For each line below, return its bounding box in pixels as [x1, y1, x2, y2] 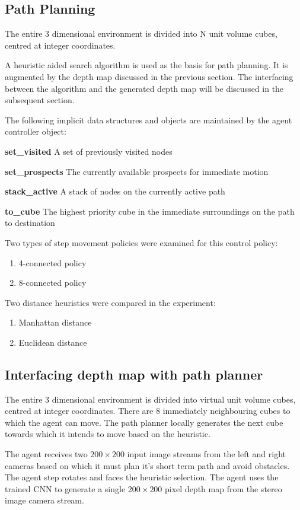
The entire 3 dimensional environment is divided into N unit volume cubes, [5, 27, 277, 40]
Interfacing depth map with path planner [5, 365, 263, 383]
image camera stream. [5, 494, 84, 506]
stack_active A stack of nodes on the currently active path [5, 185, 225, 197]
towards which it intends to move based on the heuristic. [5, 428, 210, 440]
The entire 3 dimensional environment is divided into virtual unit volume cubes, [5, 393, 296, 405]
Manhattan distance [18, 316, 92, 329]
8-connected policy [18, 276, 87, 289]
